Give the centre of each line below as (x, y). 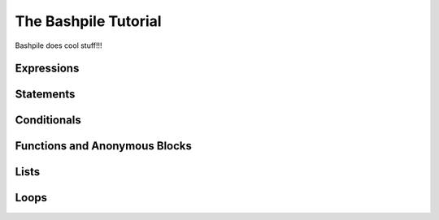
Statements (45, 95)
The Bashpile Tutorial (88, 21)
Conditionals (48, 121)
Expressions (47, 69)
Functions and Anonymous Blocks (104, 146)
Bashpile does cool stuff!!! (59, 45)
